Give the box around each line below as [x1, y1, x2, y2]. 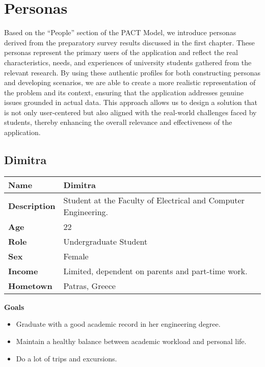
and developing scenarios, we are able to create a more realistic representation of [4, 77, 256, 88]
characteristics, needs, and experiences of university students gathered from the [4, 57, 252, 67]
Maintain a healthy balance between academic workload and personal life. [16, 336, 247, 347]
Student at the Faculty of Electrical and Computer [63, 194, 245, 206]
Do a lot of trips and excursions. [16, 353, 117, 363]
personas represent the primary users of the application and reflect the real [4, 47, 238, 58]
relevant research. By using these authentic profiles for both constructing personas [4, 67, 261, 77]
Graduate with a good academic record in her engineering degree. [16, 319, 221, 329]
